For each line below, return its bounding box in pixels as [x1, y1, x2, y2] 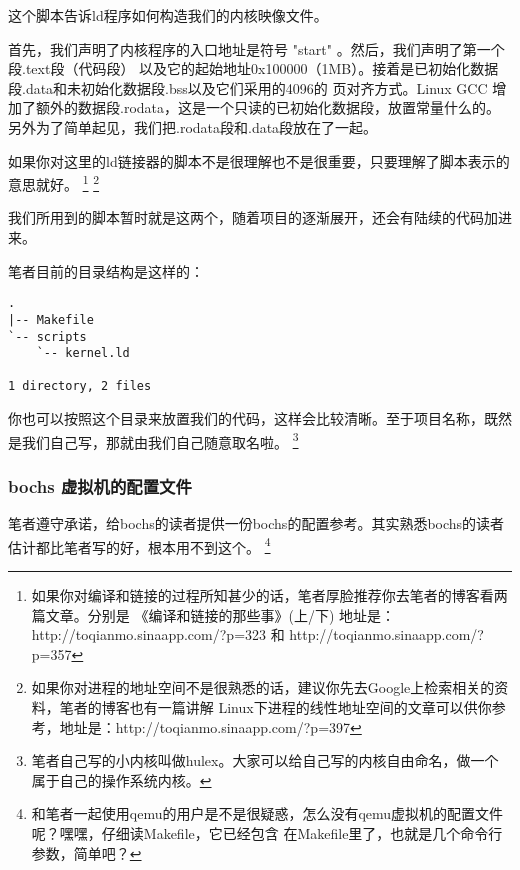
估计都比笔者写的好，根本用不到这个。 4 [8, 533, 271, 557]
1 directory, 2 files [8, 379, 152, 394]
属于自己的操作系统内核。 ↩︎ [31, 769, 212, 790]
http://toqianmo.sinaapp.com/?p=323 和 [31, 624, 285, 645]
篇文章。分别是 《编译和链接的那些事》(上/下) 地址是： [31, 604, 396, 625]
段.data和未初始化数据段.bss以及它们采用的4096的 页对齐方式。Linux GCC [8, 77, 488, 98]
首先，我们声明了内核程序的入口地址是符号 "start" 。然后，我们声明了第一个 [8, 38, 505, 59]
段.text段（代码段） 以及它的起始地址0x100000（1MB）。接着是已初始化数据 [8, 58, 499, 79]
